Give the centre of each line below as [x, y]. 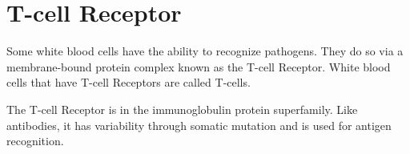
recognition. [35, 141]
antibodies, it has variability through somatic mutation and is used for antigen [199, 125]
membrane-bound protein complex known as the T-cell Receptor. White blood [199, 66]
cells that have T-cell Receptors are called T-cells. [129, 82]
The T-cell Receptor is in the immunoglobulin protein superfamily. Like [182, 109]
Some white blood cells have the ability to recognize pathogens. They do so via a [205, 51]
